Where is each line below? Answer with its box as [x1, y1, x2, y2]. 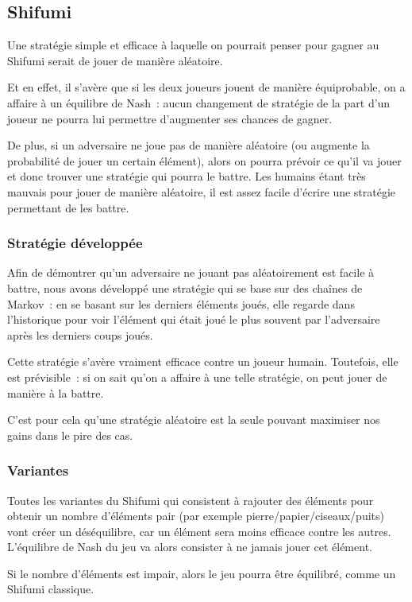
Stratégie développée [7, 233, 143, 253]
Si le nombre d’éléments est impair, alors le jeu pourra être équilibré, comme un [7, 565, 396, 581]
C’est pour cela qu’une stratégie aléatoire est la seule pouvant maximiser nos [7, 411, 380, 428]
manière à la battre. [7, 384, 104, 401]
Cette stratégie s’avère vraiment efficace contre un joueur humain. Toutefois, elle [7, 353, 399, 370]
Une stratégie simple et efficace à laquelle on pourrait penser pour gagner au [7, 37, 379, 53]
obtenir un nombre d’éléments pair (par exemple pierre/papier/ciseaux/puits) [7, 507, 384, 524]
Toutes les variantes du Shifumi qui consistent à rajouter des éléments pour [7, 491, 374, 508]
